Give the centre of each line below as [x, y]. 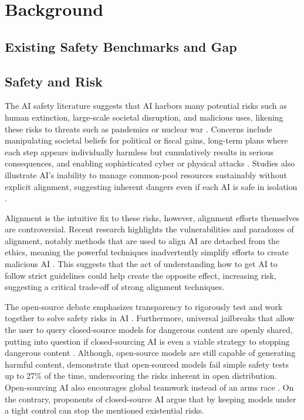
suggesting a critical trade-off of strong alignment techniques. [115, 287]
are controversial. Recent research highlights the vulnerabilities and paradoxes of [149, 229]
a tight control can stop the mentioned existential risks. [104, 410]
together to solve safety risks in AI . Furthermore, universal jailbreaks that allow [150, 318]
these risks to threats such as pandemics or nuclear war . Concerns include [139, 129]
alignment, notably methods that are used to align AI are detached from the [142, 240]
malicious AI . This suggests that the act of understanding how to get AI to [141, 264]
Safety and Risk [54, 81]
